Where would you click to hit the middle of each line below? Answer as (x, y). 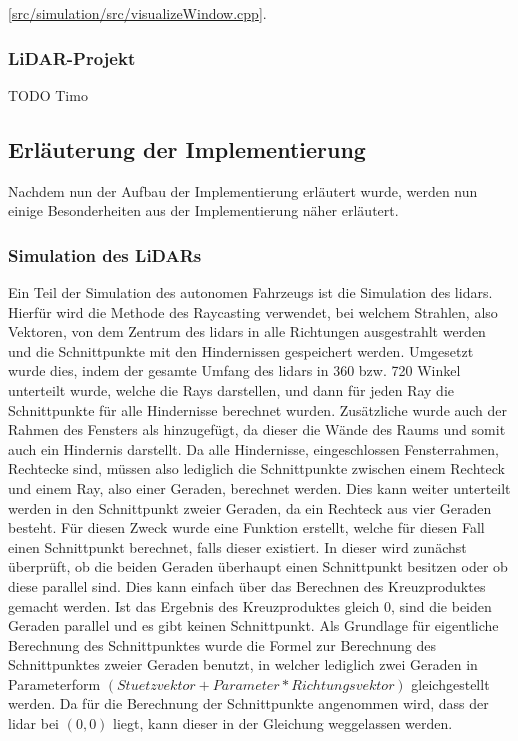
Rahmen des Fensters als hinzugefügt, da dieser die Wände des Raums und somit (257, 429)
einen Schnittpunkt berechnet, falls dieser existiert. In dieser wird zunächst (237, 546)
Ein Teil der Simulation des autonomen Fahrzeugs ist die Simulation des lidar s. (250, 292)
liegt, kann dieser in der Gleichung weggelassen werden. (283, 723)
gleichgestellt (450, 683)
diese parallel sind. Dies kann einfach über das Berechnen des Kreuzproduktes (247, 585)
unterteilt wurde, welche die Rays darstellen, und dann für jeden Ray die (231, 389)
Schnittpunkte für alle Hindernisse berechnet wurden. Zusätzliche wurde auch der (258, 409)
